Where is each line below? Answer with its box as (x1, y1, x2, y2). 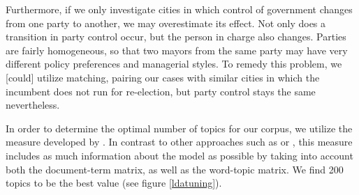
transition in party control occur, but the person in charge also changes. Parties (6, 29, 346, 44)
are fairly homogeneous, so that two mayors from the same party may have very (6, 42, 348, 57)
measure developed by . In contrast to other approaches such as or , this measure (6, 134, 353, 149)
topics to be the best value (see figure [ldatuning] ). (6, 175, 222, 190)
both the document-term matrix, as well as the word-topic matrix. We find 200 (6, 162, 344, 176)
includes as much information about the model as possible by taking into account (6, 148, 353, 162)
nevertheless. (6, 97, 60, 112)
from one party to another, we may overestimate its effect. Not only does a (6, 15, 326, 30)
